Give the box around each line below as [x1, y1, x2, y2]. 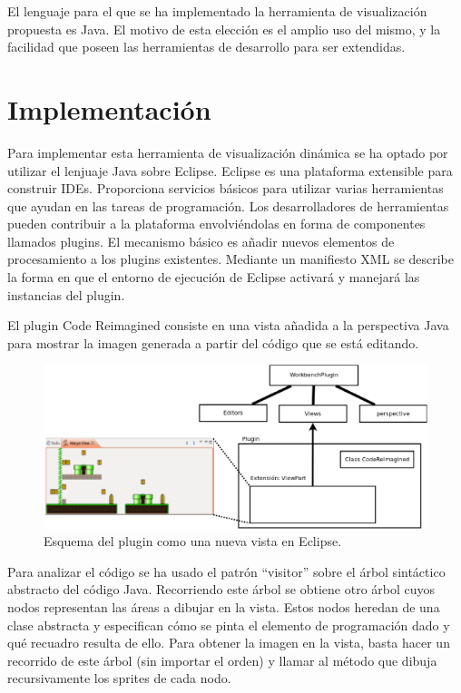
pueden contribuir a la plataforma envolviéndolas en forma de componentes [7, 214, 426, 233]
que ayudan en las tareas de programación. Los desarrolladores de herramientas [7, 196, 449, 215]
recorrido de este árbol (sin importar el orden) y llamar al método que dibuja [7, 650, 437, 669]
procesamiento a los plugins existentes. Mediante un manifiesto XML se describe [7, 249, 455, 268]
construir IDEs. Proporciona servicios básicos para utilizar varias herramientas [7, 179, 444, 198]
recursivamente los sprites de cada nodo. [7, 669, 231, 688]
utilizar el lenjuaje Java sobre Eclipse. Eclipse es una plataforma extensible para [7, 161, 453, 180]
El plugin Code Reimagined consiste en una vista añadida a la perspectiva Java [7, 316, 449, 335]
